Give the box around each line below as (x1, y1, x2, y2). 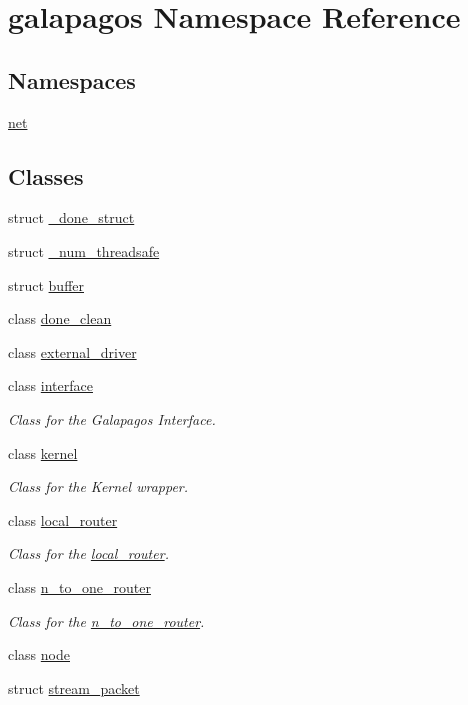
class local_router (8, 509, 118, 530)
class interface (8, 375, 93, 396)
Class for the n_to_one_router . (8, 610, 205, 631)
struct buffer (8, 274, 84, 295)
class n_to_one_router (8, 576, 151, 597)
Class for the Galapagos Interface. (8, 408, 216, 429)
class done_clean (8, 308, 112, 329)
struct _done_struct (8, 207, 135, 228)
